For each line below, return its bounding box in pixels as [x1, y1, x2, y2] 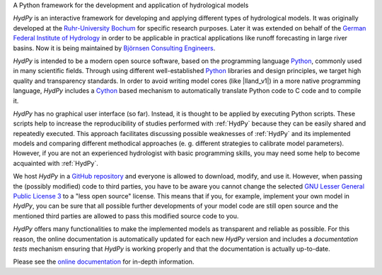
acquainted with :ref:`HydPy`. [13, 159, 98, 167]
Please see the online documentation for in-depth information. [13, 257, 195, 266]
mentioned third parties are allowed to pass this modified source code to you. [13, 211, 239, 220]
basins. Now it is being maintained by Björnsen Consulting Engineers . [13, 43, 216, 52]
